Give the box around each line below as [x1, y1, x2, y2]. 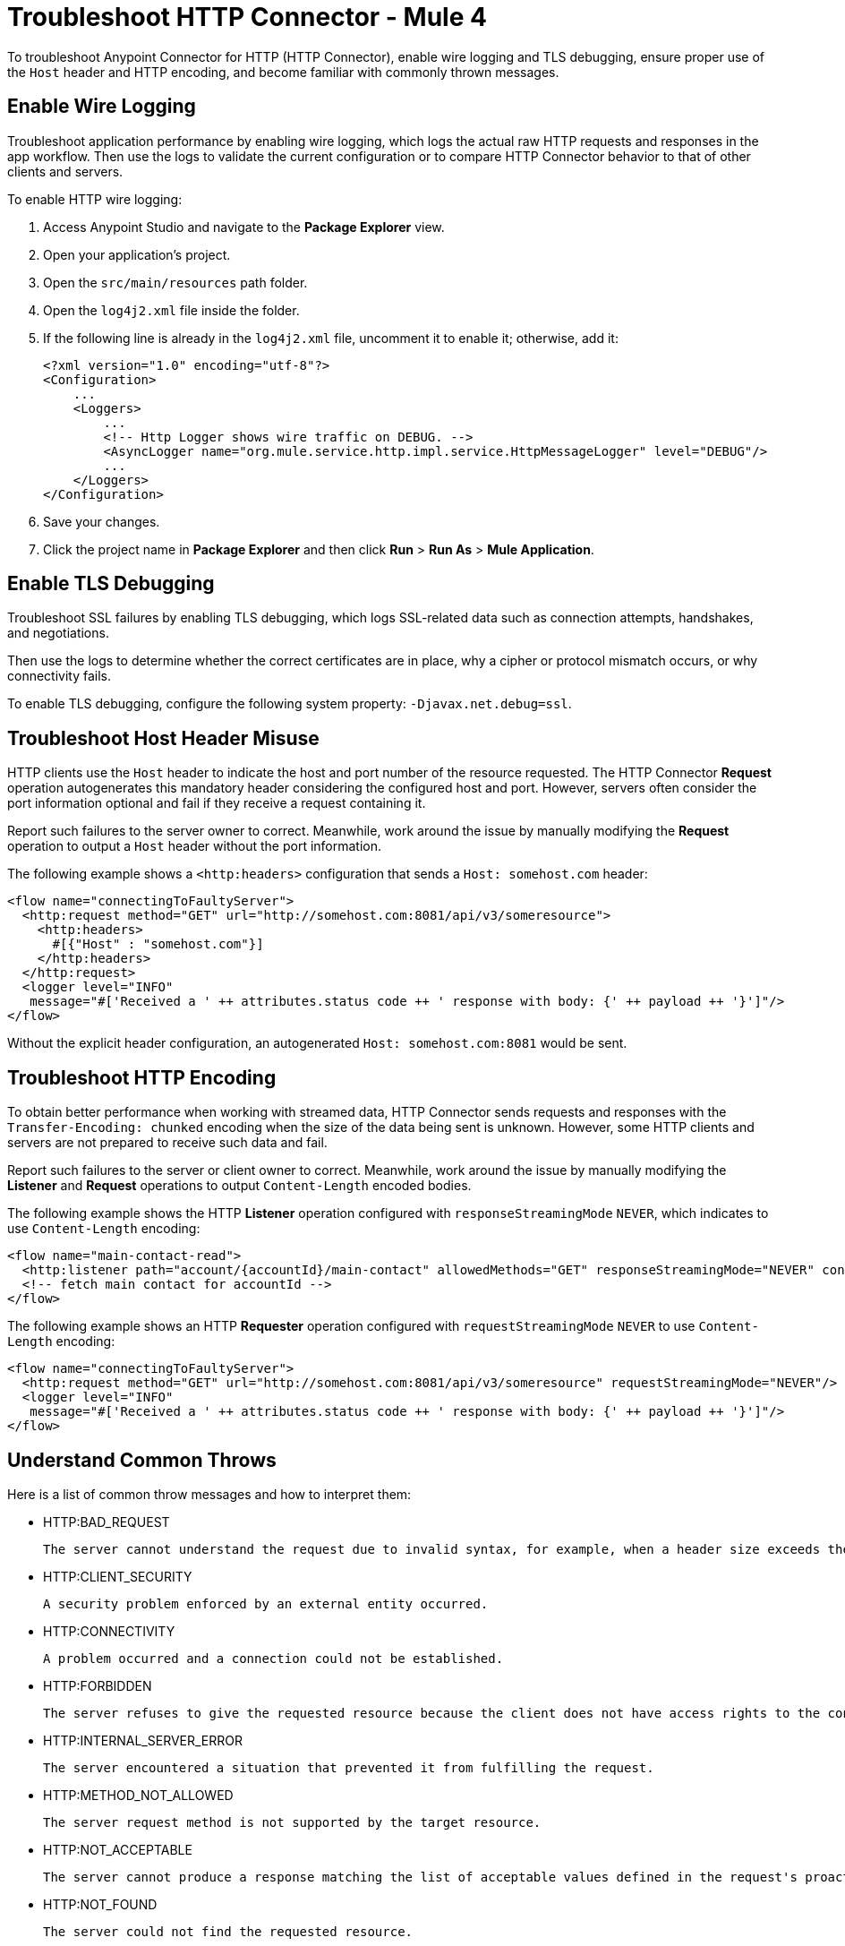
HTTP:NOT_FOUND [43, 1896, 158, 1912]
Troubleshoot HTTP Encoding [7, 1066, 277, 1089]
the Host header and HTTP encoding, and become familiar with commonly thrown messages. [7, 64, 559, 80]
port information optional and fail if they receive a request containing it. [7, 795, 426, 811]
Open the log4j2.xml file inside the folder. [43, 302, 300, 318]
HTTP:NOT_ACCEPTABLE [43, 1841, 192, 1857]
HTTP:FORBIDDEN [43, 1677, 152, 1693]
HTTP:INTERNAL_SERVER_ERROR [43, 1732, 243, 1748]
